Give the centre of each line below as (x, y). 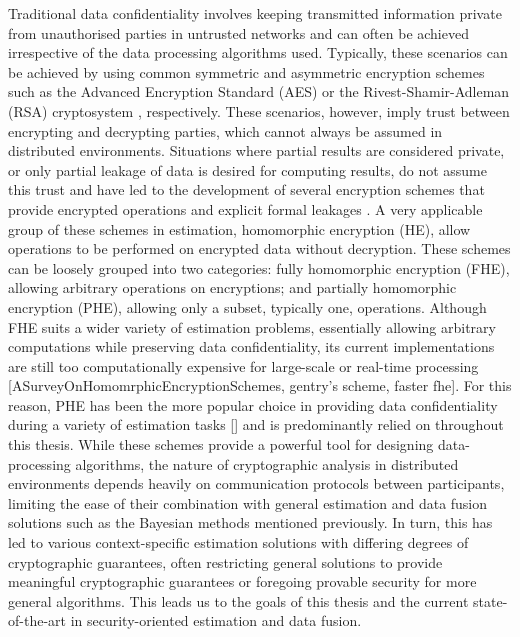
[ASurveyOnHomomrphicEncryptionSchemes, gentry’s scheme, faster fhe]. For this (260, 385)
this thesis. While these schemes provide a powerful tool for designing (221, 444)
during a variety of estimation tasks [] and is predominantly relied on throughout (256, 424)
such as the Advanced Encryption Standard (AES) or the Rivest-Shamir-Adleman (259, 91)
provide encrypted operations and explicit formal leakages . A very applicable (245, 208)
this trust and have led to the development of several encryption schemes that (246, 189)
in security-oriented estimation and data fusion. (216, 620)
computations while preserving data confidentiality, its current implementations (251, 346)
